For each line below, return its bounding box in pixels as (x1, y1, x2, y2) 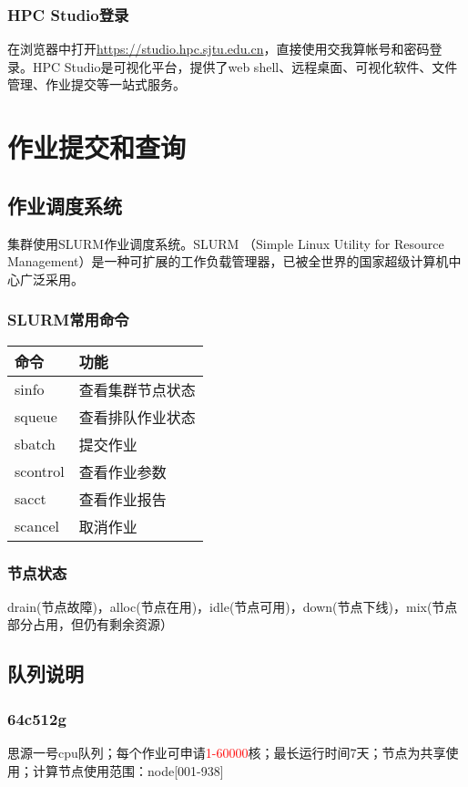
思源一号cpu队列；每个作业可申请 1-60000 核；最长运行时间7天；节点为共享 (7, 742, 446, 761)
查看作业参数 (78, 461, 167, 482)
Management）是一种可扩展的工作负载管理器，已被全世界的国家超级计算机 (7, 252, 449, 271)
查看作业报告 (78, 488, 167, 510)
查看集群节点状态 (78, 378, 196, 400)
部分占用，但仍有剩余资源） (7, 615, 173, 634)
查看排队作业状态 (78, 406, 196, 428)
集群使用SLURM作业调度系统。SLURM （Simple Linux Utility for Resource (7, 233, 444, 253)
